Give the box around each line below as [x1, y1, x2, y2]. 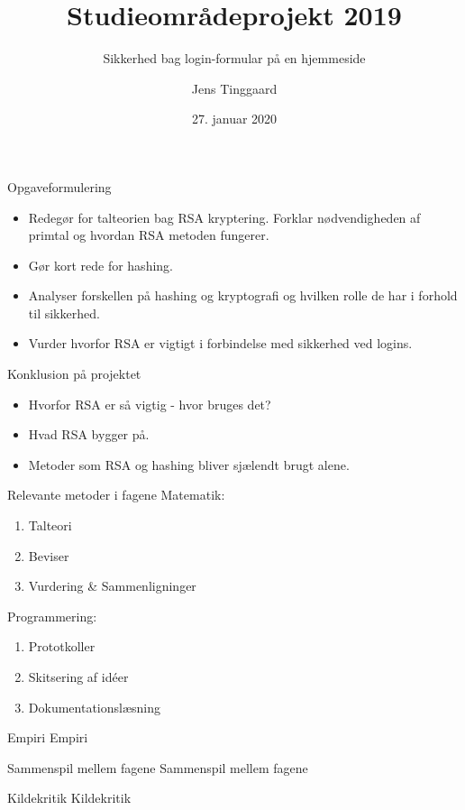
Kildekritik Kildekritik [7, 788, 132, 807]
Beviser [28, 546, 69, 565]
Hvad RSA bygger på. [28, 425, 150, 444]
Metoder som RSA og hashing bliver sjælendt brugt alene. [28, 455, 350, 474]
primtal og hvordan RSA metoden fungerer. [28, 226, 269, 244]
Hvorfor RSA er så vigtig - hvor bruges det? [28, 394, 271, 413]
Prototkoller [28, 637, 96, 656]
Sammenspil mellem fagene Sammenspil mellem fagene [7, 758, 308, 777]
